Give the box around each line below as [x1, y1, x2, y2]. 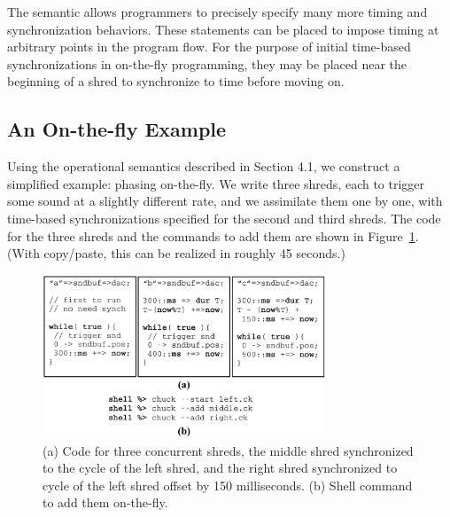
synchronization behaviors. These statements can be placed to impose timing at [7, 20, 439, 38]
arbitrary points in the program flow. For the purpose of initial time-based [7, 37, 411, 56]
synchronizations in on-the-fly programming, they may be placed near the [7, 54, 407, 73]
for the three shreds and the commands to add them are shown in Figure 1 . [7, 226, 419, 245]
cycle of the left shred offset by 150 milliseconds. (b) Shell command [43, 475, 413, 494]
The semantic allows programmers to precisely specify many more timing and [7, 3, 428, 20]
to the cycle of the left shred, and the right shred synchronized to [43, 458, 398, 477]
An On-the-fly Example [7, 115, 227, 143]
